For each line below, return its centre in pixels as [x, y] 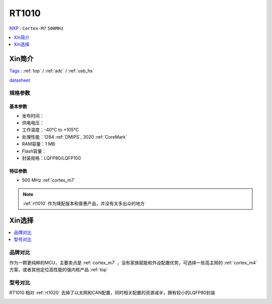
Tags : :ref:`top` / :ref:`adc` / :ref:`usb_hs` [52, 71]
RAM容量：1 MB [39, 144]
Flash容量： [34, 151]
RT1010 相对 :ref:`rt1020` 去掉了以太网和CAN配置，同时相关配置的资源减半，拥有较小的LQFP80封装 [112, 293]
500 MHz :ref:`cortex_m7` [49, 180]
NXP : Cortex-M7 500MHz [37, 28]
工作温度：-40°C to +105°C [50, 130]
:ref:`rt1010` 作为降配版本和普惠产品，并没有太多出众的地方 [84, 204]
